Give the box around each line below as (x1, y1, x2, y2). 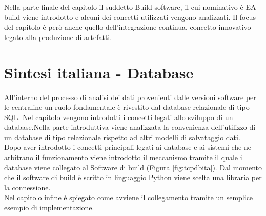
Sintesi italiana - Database (4, 62, 194, 83)
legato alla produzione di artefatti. (4, 31, 112, 42)
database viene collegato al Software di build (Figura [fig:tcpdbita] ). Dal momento (4, 162, 262, 172)
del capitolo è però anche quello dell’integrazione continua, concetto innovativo (4, 22, 251, 32)
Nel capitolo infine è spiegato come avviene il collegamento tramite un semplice (4, 192, 253, 203)
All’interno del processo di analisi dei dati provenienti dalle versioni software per (4, 91, 256, 102)
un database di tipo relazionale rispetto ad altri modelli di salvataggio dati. (4, 131, 240, 142)
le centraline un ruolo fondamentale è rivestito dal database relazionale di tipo (4, 102, 250, 112)
